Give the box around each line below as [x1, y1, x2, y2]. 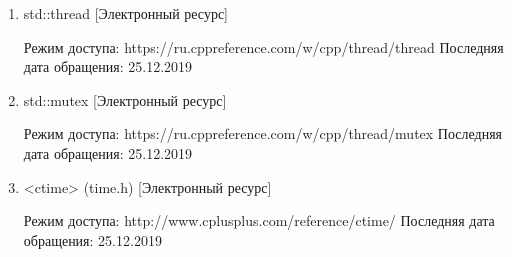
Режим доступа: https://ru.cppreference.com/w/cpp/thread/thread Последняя [23, 36, 504, 57]
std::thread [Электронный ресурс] [23, 3, 229, 23]
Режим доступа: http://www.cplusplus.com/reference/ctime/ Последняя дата [23, 210, 495, 231]
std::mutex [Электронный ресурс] [23, 89, 227, 110]
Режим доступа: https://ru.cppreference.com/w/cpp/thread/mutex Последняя [23, 123, 503, 144]
